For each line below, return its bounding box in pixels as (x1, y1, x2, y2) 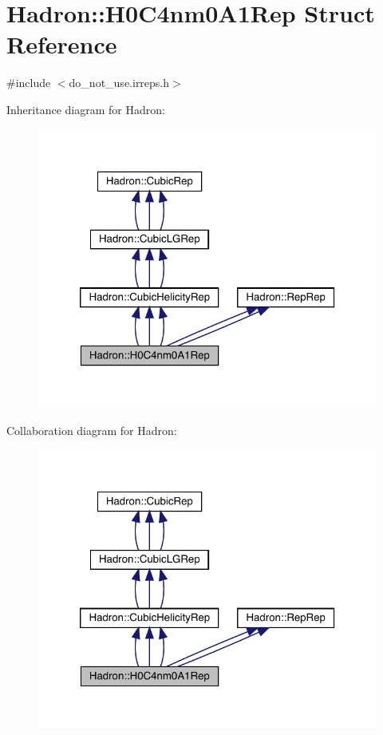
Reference (6, 28, 117, 61)
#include (6, 74, 51, 91)
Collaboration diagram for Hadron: (6, 421, 177, 438)
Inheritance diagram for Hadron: (6, 101, 165, 117)
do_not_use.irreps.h (69, 74, 170, 91)
